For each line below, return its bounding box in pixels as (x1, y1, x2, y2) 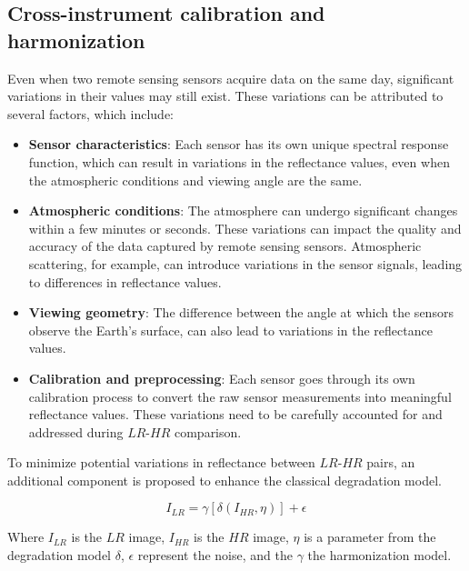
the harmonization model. (307, 546, 452, 565)
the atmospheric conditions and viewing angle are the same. (28, 170, 363, 189)
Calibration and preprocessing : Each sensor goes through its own (28, 368, 415, 387)
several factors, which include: (7, 104, 175, 123)
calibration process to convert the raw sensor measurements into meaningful (28, 386, 452, 406)
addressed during (28, 422, 124, 441)
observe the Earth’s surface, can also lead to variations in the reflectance (28, 320, 433, 339)
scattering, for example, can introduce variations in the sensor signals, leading (28, 254, 463, 273)
